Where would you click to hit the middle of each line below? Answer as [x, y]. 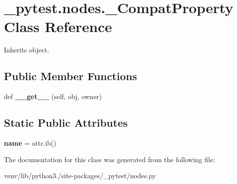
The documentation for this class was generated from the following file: [110, 159]
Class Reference [58, 26]
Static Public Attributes [66, 123]
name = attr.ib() [30, 142]
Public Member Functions [70, 76]
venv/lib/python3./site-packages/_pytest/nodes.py [80, 176]
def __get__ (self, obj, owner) [53, 96]
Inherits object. [27, 50]
